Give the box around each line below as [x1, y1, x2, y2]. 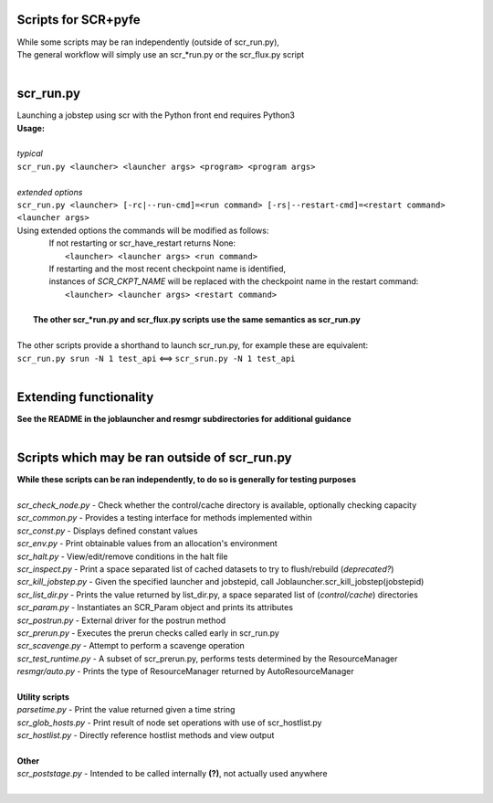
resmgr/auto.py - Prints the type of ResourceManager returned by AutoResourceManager [16, 666, 355, 677]
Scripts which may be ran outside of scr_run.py [16, 450, 292, 466]
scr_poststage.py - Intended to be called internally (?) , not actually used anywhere [16, 768, 328, 779]
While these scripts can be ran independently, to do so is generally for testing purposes [16, 474, 356, 485]
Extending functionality [16, 389, 154, 405]
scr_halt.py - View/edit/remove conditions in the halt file [16, 551, 228, 562]
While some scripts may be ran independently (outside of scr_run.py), [16, 37, 280, 48]
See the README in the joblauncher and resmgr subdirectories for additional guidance [16, 413, 351, 424]
